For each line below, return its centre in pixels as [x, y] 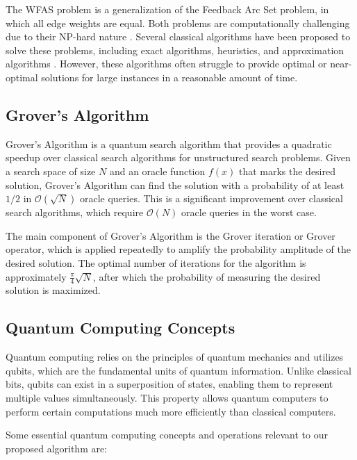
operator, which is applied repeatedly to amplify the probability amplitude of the [178, 249]
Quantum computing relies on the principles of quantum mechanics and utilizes [175, 357]
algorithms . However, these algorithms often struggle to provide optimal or [166, 64]
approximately [36, 276]
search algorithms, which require [75, 212]
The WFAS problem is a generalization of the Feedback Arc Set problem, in [167, 9]
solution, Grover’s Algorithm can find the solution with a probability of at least [175, 184]
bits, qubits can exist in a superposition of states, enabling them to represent [169, 384]
